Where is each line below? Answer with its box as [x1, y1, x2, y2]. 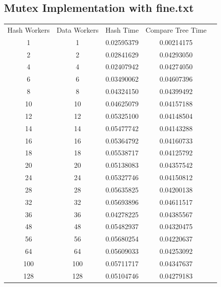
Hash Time [105, 24, 139, 35]
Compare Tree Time [145, 24, 207, 35]
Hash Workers [7, 24, 50, 35]
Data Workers [56, 24, 99, 35]
